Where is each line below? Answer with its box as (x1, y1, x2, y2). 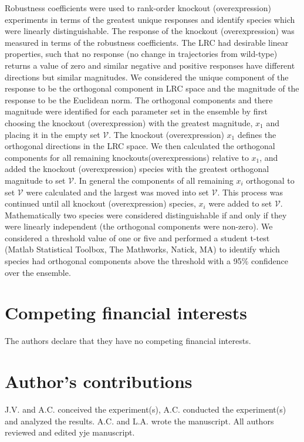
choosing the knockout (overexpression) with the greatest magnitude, (5, 116, 253, 129)
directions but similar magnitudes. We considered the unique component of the (5, 70, 289, 83)
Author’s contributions (5, 369, 192, 393)
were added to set (208, 197, 272, 210)
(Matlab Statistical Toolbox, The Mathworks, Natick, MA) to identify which (5, 243, 280, 255)
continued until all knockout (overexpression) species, (5, 197, 196, 210)
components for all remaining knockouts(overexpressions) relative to (5, 151, 249, 163)
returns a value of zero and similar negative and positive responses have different (5, 59, 295, 71)
